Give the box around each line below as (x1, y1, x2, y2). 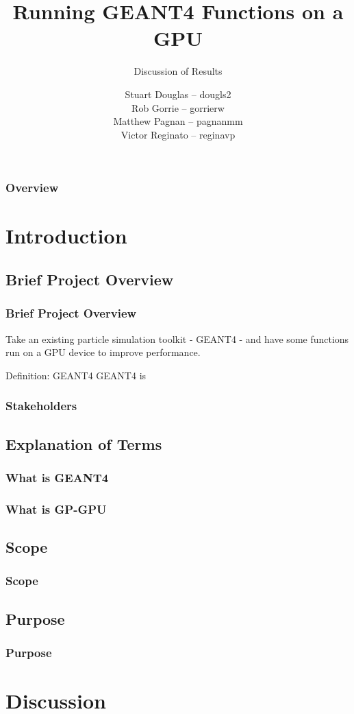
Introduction (5, 222, 127, 250)
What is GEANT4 (5, 468, 109, 486)
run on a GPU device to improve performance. (5, 345, 201, 359)
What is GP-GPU (5, 500, 107, 517)
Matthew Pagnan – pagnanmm (113, 114, 243, 128)
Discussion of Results (134, 64, 223, 78)
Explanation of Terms (5, 433, 162, 454)
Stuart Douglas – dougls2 (125, 86, 231, 101)
